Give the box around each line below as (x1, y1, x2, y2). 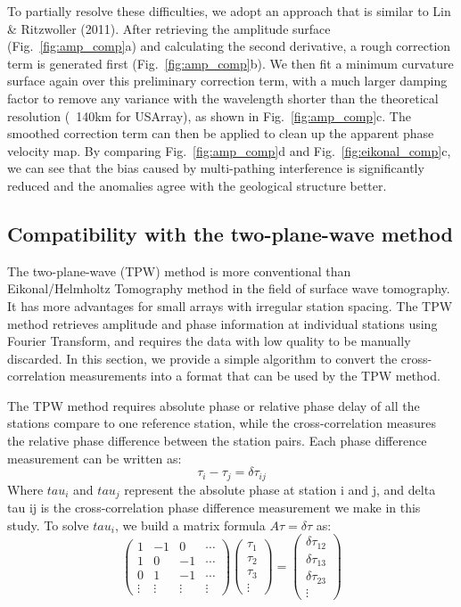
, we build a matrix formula (114, 515, 266, 534)
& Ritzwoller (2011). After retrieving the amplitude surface (7, 19, 331, 37)
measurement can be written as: (7, 448, 182, 467)
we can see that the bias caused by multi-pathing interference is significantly (7, 159, 424, 177)
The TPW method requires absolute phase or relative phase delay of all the (7, 396, 420, 414)
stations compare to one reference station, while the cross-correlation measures (7, 414, 437, 432)
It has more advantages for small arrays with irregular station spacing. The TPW (7, 296, 453, 315)
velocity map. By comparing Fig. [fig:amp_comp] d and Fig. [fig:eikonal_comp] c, (7, 141, 451, 160)
